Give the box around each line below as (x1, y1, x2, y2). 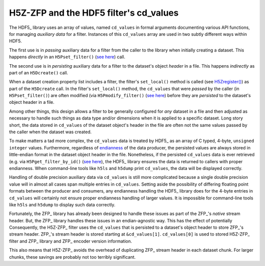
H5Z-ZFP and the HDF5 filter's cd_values (9, 7, 179, 18)
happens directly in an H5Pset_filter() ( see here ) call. (9, 54, 126, 60)
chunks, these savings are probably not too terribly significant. (9, 254, 136, 260)
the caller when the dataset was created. (9, 129, 92, 135)
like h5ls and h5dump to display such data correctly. (9, 201, 115, 208)
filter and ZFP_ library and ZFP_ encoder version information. (9, 238, 132, 244)
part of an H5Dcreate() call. (9, 70, 68, 75)
